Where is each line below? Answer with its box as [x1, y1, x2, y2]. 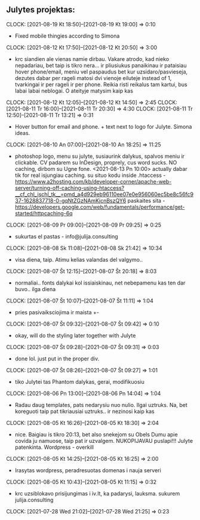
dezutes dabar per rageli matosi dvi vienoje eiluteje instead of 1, [14, 74, 172, 81]
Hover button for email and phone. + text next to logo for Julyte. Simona [14, 123, 192, 130]
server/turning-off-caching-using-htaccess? [14, 184, 125, 191]
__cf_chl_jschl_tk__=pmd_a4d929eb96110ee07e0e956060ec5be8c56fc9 [14, 191, 194, 198]
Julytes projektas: [6, 5, 76, 15]
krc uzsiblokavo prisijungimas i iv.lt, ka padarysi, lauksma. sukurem [14, 490, 180, 497]
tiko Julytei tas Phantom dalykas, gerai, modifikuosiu [14, 378, 145, 385]
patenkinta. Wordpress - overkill [14, 443, 94, 451]
